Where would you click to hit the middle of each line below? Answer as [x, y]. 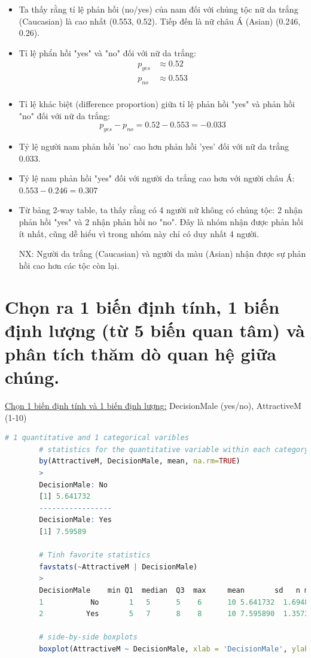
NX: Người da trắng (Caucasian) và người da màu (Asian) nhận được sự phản [162, 254]
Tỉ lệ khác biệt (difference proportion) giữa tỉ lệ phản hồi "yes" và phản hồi [157, 104]
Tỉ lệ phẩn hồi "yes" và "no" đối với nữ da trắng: [107, 52]
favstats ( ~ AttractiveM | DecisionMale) [118, 567]
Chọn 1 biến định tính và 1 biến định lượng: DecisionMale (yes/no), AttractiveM [153, 406]
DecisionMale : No [73, 485]
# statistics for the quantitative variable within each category [174, 449]
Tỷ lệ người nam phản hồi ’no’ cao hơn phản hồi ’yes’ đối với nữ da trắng [154, 146]
